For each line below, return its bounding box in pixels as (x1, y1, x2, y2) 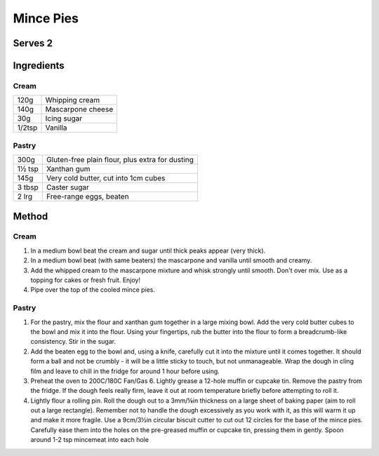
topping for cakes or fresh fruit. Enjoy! (30, 276, 140, 284)
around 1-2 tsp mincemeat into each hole (30, 436, 149, 444)
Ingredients (13, 60, 65, 72)
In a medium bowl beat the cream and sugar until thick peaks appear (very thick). (30, 246, 266, 255)
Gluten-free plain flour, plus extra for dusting (46, 155, 194, 165)
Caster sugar (46, 182, 89, 192)
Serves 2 (13, 37, 53, 49)
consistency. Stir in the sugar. (30, 337, 116, 346)
